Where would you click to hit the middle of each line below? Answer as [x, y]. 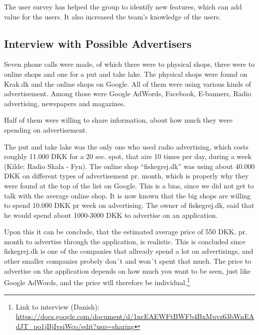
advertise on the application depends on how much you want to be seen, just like [127, 270]
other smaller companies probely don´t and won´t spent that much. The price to [128, 261]
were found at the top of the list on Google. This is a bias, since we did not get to [129, 185]
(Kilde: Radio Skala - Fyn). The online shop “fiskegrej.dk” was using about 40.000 [129, 166]
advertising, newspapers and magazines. [65, 103]
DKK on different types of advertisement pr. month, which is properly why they [127, 176]
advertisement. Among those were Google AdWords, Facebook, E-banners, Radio [128, 93]
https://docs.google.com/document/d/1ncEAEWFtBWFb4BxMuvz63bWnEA [135, 316]
